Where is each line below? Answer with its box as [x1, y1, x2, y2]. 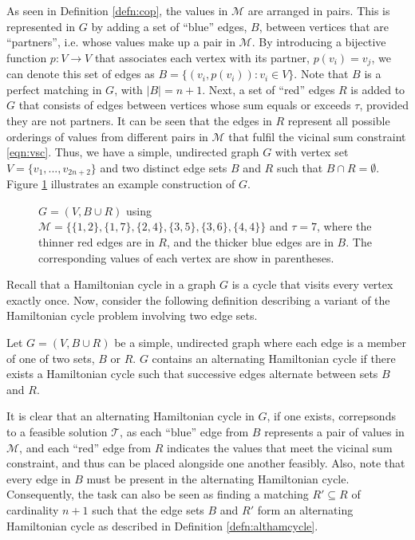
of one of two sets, [6, 349, 95, 366]
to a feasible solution [6, 423, 108, 439]
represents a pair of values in [264, 423, 405, 439]
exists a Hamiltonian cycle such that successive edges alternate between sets [6, 365, 378, 382]
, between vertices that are [259, 18, 389, 34]
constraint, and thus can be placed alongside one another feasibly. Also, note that [6, 455, 405, 471]
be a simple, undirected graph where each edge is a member [114, 334, 406, 350]
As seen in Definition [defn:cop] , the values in [6, 2, 228, 18]
